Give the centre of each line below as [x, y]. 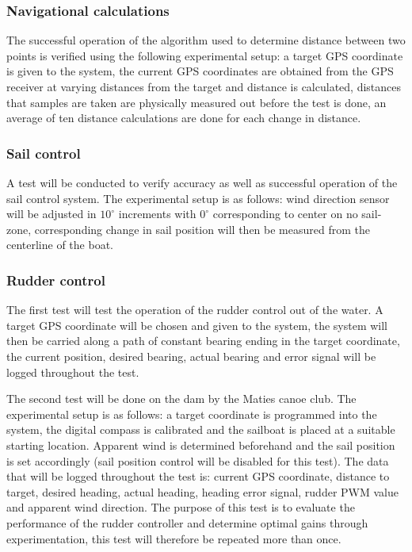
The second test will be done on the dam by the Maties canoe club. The [181, 399]
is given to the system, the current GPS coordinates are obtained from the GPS [200, 71]
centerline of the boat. [60, 245]
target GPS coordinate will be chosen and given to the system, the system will [197, 325]
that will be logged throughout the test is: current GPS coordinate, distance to [198, 476]
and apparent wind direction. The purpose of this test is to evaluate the [181, 507]
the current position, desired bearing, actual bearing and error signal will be [191, 356]
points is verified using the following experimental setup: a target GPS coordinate [205, 55]
